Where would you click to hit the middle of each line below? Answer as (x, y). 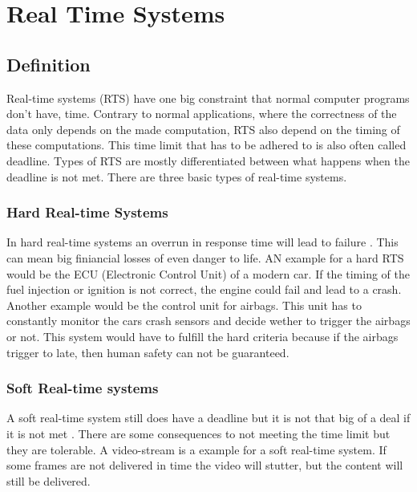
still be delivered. (49, 480)
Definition (49, 64)
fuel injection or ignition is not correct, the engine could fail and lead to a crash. (204, 289)
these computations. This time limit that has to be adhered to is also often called (206, 145)
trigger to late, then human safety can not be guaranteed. (148, 352)
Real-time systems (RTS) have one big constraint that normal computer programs (208, 98)
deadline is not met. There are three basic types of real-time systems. (177, 176)
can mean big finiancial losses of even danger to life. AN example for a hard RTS (205, 257)
